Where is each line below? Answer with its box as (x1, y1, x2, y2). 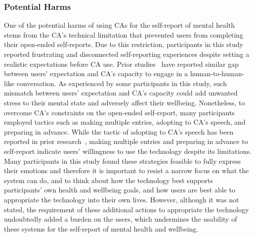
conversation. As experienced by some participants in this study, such (16, 78, 227, 88)
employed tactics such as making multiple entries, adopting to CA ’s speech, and (4, 117, 246, 127)
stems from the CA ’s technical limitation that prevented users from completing (4, 29, 243, 40)
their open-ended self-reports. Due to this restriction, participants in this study (4, 39, 244, 49)
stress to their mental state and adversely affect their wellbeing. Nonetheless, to (4, 97, 245, 107)
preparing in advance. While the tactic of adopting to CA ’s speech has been (4, 126, 234, 137)
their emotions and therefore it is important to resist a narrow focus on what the (4, 165, 249, 176)
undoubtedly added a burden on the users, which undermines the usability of (4, 214, 237, 224)
